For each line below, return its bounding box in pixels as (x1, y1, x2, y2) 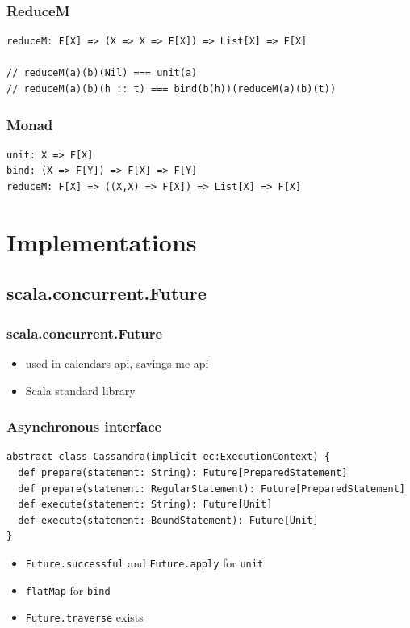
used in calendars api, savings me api (25, 354, 209, 371)
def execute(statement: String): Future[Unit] (18, 499, 273, 511)
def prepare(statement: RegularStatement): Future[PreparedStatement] (18, 483, 405, 495)
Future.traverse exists (25, 609, 144, 626)
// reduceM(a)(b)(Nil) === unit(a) (6, 67, 198, 79)
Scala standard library (25, 381, 136, 398)
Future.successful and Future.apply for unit (25, 554, 264, 571)
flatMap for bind (25, 581, 111, 598)
